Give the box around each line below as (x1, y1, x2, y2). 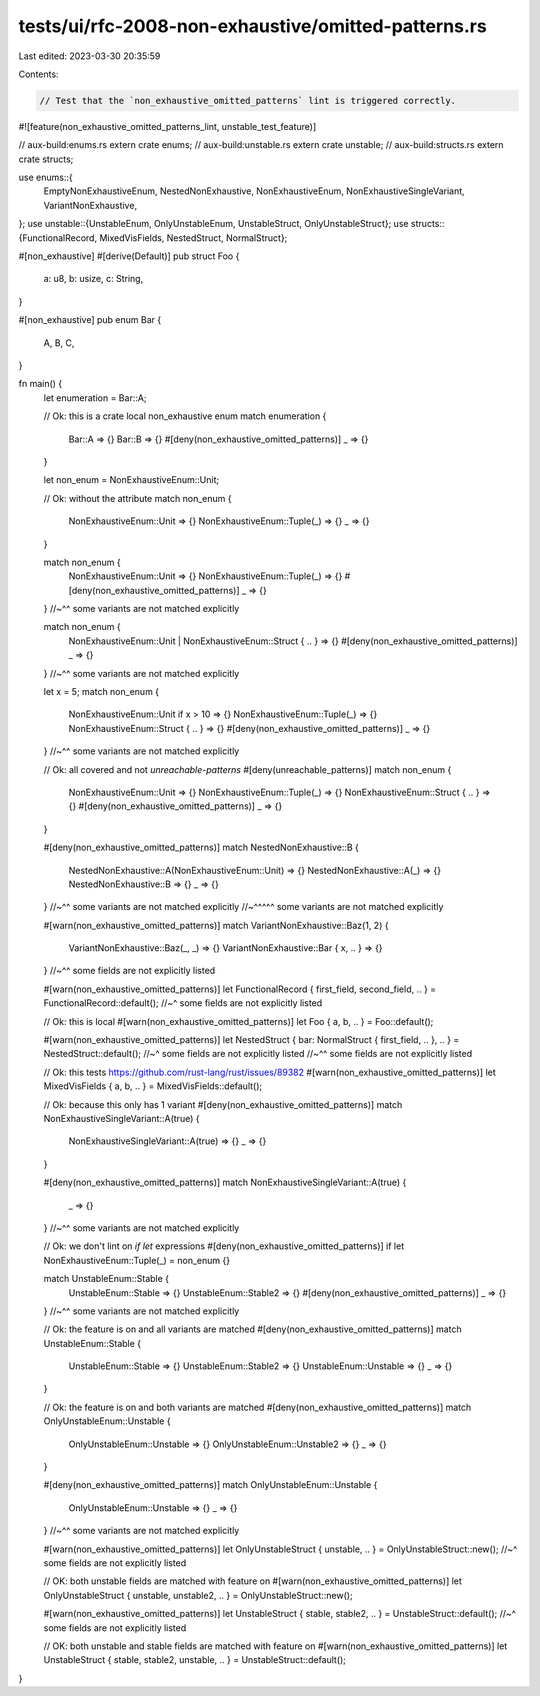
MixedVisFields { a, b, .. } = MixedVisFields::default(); (43, 1080, 263, 1092)
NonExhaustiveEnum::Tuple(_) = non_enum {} (43, 1254, 230, 1266)
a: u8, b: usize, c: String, (43, 273, 144, 285)
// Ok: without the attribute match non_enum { (43, 492, 232, 504)
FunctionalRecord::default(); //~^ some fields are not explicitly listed (43, 997, 323, 1009)
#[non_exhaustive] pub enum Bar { (18, 314, 162, 326)
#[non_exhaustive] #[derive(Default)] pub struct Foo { (18, 250, 240, 262)
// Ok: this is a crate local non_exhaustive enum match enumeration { (43, 410, 327, 422)
